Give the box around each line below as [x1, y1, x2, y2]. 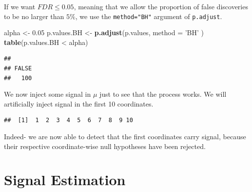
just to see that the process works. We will [99, 89, 227, 99]
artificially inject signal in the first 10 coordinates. [4, 98, 154, 108]
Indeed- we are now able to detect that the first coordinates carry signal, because [4, 131, 246, 141]
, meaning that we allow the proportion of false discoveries [74, 1, 248, 11]
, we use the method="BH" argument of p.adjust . [75, 11, 222, 21]
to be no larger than [4, 11, 64, 21]
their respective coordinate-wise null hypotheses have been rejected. [4, 141, 206, 151]
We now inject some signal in [4, 89, 91, 99]
